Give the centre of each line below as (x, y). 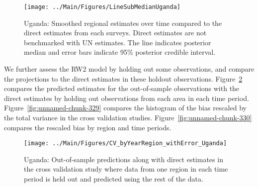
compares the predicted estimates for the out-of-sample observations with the (122, 88)
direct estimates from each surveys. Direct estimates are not (115, 33)
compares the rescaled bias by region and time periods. (88, 127)
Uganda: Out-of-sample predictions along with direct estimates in (124, 159)
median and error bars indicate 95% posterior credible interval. (120, 52)
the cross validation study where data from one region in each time (126, 169)
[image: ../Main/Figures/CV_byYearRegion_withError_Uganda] (126, 143)
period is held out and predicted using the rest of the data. (114, 179)
